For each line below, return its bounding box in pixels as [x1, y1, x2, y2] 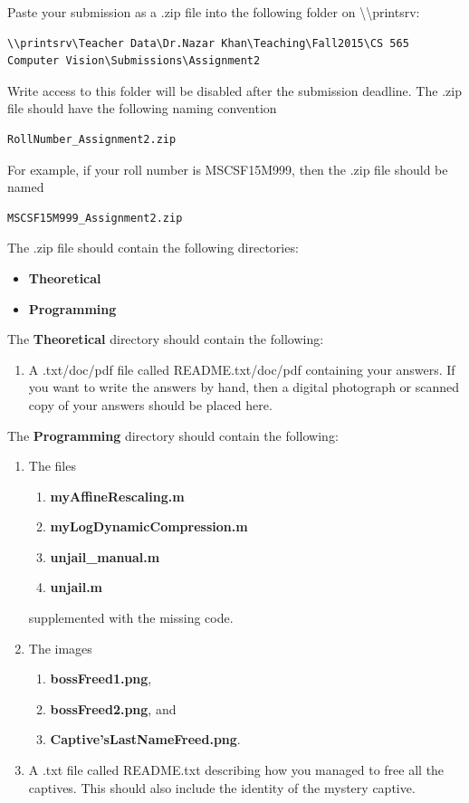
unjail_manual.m [50, 547, 160, 566]
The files [28, 456, 76, 475]
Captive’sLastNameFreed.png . [50, 730, 241, 749]
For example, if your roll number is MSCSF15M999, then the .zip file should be [7, 159, 448, 178]
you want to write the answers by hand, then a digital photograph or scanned [28, 378, 460, 397]
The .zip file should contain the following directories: [7, 238, 299, 257]
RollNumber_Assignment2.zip [7, 132, 177, 146]
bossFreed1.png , [50, 669, 152, 688]
